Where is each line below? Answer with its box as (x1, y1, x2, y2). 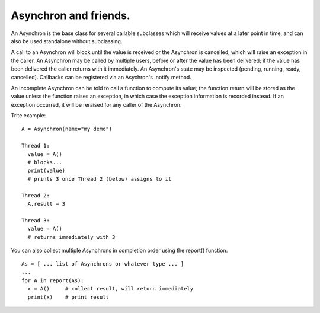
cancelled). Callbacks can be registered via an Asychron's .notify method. (11, 74, 192, 81)
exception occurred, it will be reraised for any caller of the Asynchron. (11, 101, 182, 108)
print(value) (27, 167, 66, 174)
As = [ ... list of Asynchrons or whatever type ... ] (21, 261, 184, 267)
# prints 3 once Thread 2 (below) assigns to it (27, 175, 172, 182)
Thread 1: (21, 142, 50, 149)
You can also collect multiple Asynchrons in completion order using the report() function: (11, 247, 228, 254)
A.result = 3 (27, 200, 66, 207)
